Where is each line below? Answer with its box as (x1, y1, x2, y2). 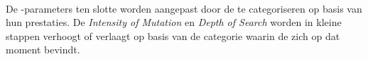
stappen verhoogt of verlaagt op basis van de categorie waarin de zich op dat (6, 28, 340, 43)
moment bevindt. (6, 42, 80, 57)
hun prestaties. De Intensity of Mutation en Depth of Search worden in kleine (6, 15, 342, 29)
